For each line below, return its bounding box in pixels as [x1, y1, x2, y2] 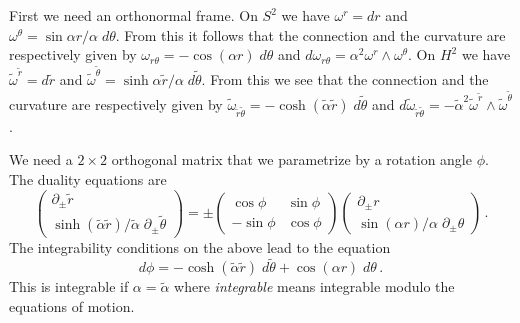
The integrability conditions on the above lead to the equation [9, 236, 391, 257]
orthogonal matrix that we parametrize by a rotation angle [111, 149, 472, 170]
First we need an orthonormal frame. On [9, 5, 258, 25]
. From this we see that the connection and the [201, 69, 489, 90]
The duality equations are [9, 168, 167, 189]
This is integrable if [9, 276, 129, 297]
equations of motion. [9, 295, 135, 316]
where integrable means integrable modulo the [174, 276, 455, 297]
